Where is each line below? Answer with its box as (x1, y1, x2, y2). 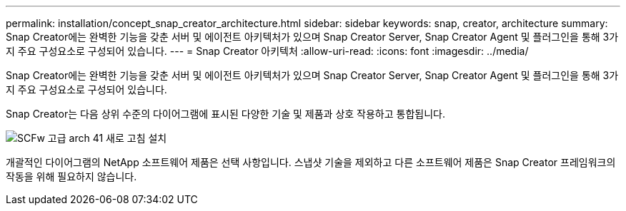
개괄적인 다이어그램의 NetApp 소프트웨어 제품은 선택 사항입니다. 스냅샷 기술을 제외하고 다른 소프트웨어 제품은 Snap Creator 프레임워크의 (6, 156, 616, 168)
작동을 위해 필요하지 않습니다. (6, 170, 137, 182)
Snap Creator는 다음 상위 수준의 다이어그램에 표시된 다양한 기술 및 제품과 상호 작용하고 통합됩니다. (6, 108, 445, 120)
